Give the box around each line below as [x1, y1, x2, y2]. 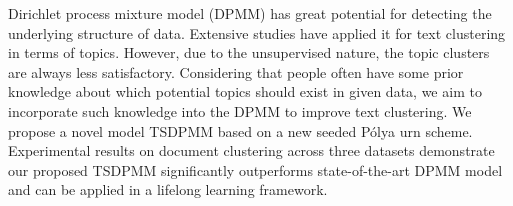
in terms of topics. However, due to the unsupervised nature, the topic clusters [8, 42, 490, 63]
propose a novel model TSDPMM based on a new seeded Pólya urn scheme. [8, 120, 473, 141]
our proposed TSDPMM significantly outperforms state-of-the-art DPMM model [8, 159, 503, 180]
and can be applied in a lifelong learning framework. [8, 179, 328, 200]
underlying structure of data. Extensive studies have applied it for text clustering [8, 22, 506, 43]
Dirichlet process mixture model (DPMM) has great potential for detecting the [8, 3, 492, 23]
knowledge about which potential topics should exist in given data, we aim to [8, 81, 482, 102]
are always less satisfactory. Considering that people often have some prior [8, 61, 464, 82]
